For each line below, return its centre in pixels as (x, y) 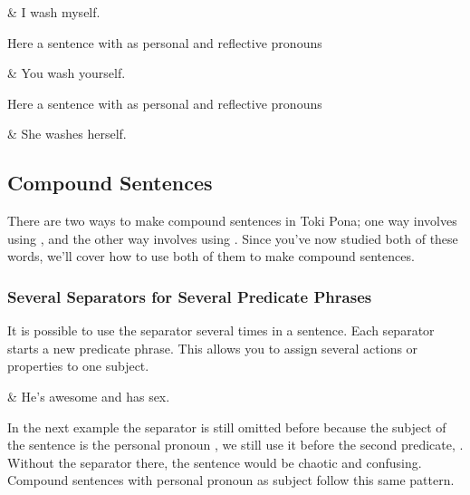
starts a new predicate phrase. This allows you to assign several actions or (213, 348)
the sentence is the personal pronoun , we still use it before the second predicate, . (235, 445)
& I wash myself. (54, 12)
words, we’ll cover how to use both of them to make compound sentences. (211, 256)
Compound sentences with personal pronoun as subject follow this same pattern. (231, 480)
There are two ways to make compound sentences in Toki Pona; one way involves (232, 221)
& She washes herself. (67, 134)
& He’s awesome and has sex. (89, 396)
